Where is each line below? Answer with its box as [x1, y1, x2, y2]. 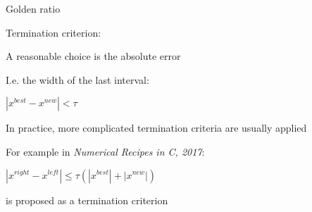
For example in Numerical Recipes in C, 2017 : [6, 144, 205, 158]
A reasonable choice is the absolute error [6, 49, 181, 63]
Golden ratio [6, 1, 61, 15]
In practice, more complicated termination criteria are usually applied [6, 120, 307, 135]
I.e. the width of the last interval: [6, 72, 149, 87]
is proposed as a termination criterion [6, 192, 168, 207]
